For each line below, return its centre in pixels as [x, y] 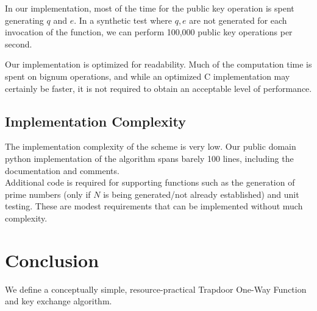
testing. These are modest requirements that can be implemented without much [154, 206]
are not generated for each [238, 20]
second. [19, 44]
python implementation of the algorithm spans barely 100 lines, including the [149, 158]
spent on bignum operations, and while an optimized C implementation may [148, 76]
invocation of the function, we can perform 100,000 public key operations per [149, 32]
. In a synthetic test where [123, 20]
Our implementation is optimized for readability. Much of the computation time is [158, 64]
